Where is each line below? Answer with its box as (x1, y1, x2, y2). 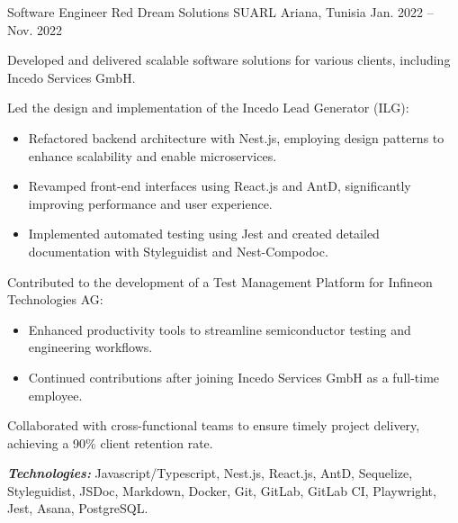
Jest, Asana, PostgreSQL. (7, 499, 148, 518)
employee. (28, 385, 83, 404)
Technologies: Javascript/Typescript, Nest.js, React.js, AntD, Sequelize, (7, 464, 413, 482)
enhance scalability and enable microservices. (28, 146, 277, 165)
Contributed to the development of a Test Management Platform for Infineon (7, 272, 433, 291)
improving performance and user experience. (28, 194, 273, 212)
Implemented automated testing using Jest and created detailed (28, 224, 380, 243)
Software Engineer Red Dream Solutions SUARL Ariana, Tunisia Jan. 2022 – (7, 3, 434, 21)
